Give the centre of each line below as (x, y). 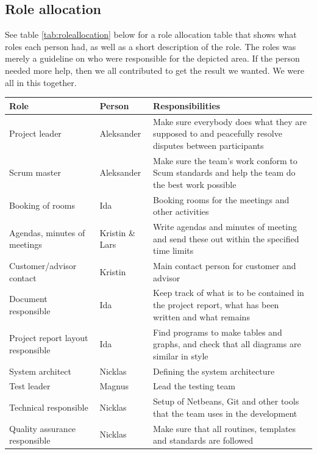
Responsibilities (187, 105)
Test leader (30, 386)
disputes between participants (208, 145)
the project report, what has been (216, 305)
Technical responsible (49, 407)
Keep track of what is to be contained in (229, 293)
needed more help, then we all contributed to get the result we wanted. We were (155, 70)
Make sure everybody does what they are (230, 121)
